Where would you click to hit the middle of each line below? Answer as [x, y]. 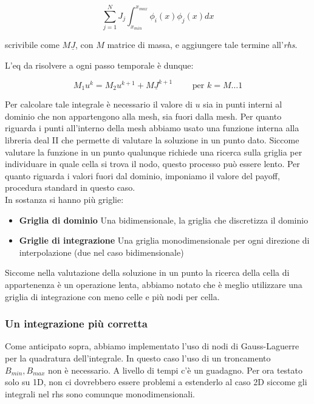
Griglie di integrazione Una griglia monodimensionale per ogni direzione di [164, 240]
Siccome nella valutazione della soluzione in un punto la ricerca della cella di [147, 272]
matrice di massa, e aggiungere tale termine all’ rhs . [202, 45]
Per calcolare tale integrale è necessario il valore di [99, 104]
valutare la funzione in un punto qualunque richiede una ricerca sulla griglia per [154, 152]
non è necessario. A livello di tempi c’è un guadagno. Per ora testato [175, 370]
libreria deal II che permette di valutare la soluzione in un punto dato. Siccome [152, 140]
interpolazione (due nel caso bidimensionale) [101, 252]
